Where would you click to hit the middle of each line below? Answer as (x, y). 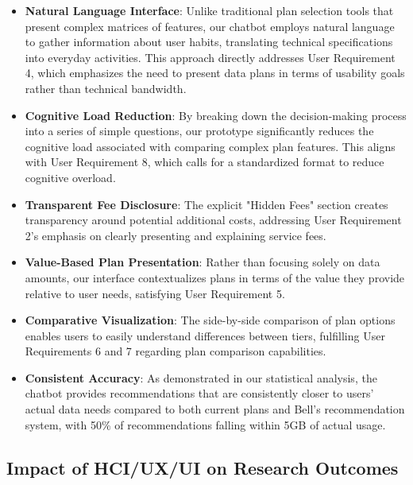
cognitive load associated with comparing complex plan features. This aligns (210, 146)
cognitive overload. (70, 177)
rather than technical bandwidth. (106, 88)
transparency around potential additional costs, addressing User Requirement (213, 220)
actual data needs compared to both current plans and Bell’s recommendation (215, 409)
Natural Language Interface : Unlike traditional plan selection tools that (209, 10)
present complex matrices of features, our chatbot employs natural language (210, 26)
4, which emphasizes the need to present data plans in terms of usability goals (215, 73)
